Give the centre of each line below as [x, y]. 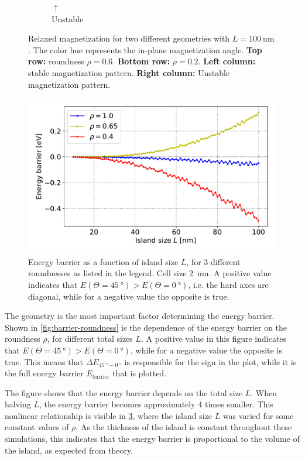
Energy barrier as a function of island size [103, 261]
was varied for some [258, 415]
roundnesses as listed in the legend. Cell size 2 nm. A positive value [150, 273]
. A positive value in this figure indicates [214, 339]
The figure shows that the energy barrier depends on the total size [124, 392]
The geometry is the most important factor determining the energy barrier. [140, 316]
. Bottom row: [141, 61]
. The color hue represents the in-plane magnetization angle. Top [145, 49]
